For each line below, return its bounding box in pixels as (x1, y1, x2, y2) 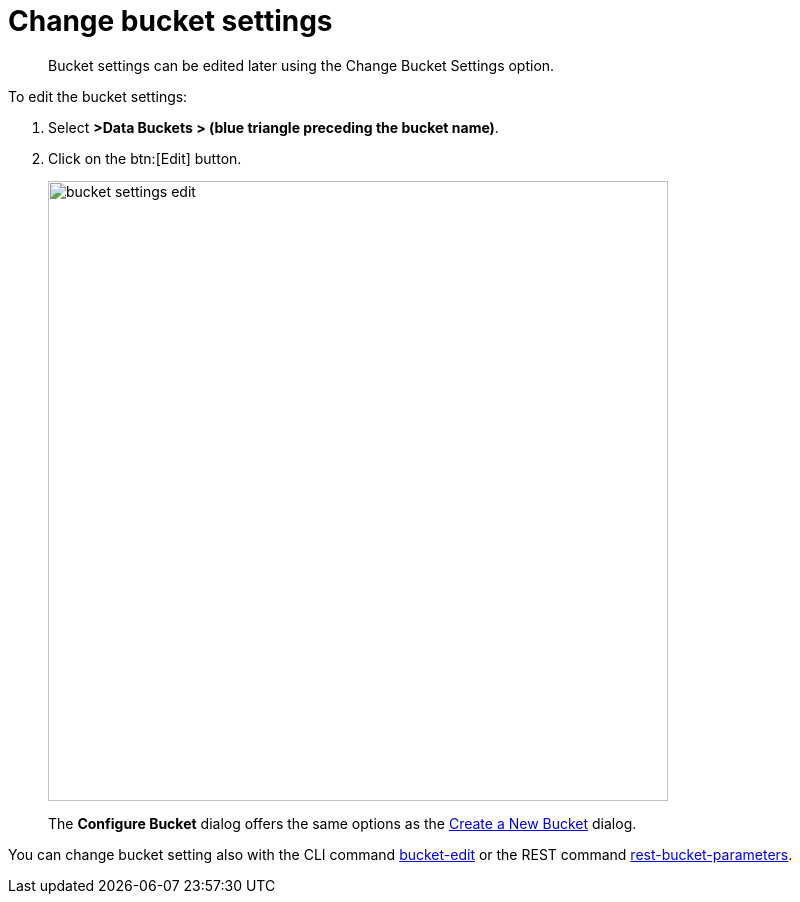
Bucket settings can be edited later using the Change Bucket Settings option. (48, 56, 555, 74)
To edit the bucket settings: (8, 87, 188, 105)
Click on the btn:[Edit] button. (48, 149, 242, 167)
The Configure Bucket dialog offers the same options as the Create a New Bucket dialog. (48, 814, 637, 832)
